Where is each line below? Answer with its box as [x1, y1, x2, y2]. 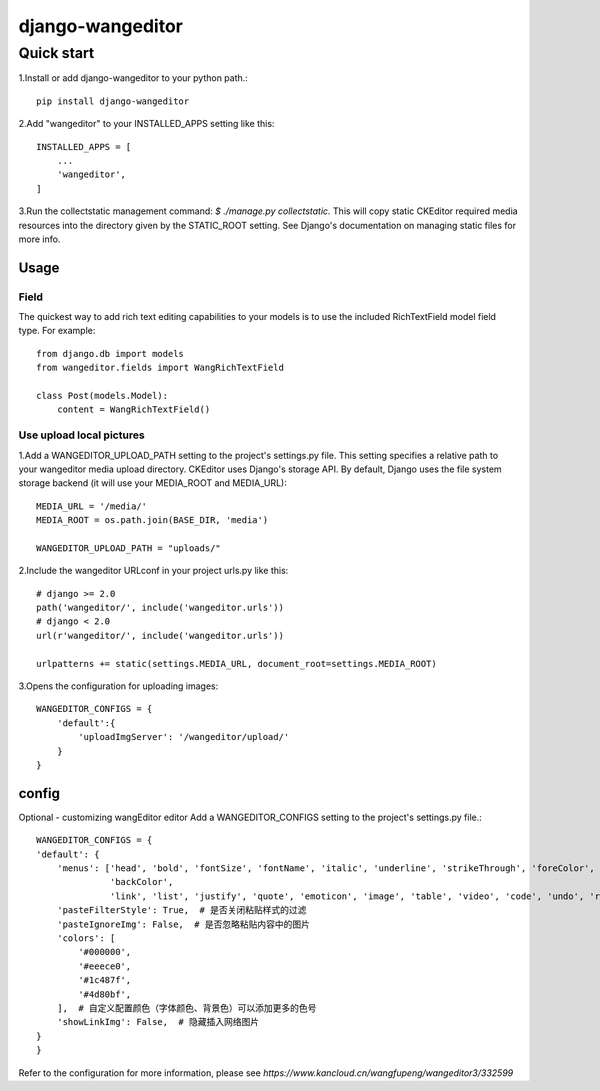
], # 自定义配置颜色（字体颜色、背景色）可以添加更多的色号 [56, 1002, 317, 1014]
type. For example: [18, 325, 96, 337]
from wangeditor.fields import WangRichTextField [36, 362, 285, 374]
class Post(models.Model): [36, 390, 169, 402]
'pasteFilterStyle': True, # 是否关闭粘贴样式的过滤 [56, 905, 307, 916]
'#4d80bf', [78, 988, 132, 1000]
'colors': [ [56, 933, 116, 944]
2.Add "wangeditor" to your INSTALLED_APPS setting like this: [18, 118, 275, 130]
